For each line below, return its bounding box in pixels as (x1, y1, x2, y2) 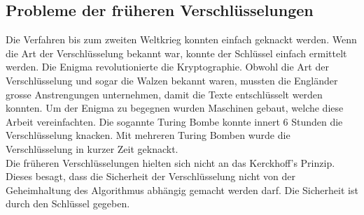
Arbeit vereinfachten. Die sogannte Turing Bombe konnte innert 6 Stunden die (6, 114, 343, 128)
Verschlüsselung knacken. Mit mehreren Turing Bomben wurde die (6, 128, 290, 142)
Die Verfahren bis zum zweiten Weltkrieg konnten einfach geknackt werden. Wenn (6, 32, 357, 47)
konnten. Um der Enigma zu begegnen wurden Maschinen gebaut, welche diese (6, 101, 344, 115)
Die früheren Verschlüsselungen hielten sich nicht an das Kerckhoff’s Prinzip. (6, 155, 335, 170)
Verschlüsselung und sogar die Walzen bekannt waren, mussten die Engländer (6, 73, 338, 87)
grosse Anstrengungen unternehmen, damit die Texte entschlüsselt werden (6, 87, 323, 101)
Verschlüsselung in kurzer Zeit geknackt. (6, 141, 178, 156)
